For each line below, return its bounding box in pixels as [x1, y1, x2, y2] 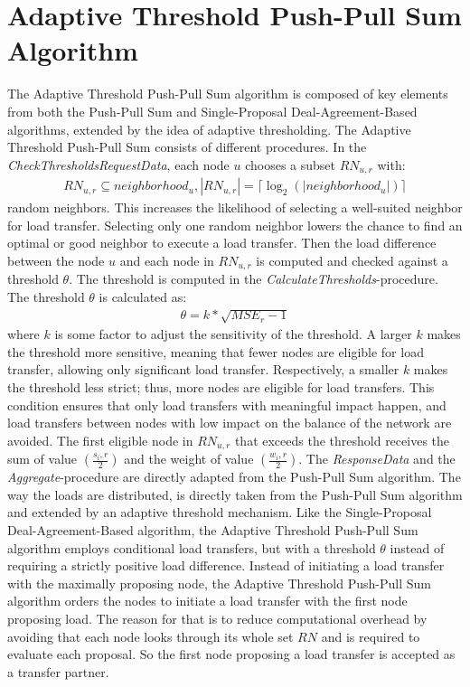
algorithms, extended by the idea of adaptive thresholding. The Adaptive [7, 119, 411, 138]
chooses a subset [245, 155, 336, 174]
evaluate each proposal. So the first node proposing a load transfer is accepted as [7, 645, 456, 663]
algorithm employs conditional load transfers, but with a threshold [7, 538, 376, 557]
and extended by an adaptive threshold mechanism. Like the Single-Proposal [7, 503, 432, 522]
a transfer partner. [7, 662, 109, 681]
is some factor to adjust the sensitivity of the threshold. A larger [54, 325, 412, 343]
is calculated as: [99, 287, 187, 306]
